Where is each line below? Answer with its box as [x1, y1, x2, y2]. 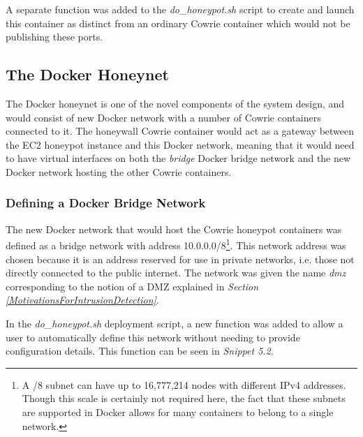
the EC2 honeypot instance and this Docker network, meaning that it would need [6, 137, 355, 151]
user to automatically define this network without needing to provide [6, 329, 300, 344]
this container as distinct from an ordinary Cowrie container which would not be [6, 15, 350, 30]
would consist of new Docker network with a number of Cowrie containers [6, 110, 321, 124]
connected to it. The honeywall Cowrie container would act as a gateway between [6, 124, 355, 138]
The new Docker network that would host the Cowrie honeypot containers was [6, 221, 342, 236]
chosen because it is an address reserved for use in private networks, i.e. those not [6, 251, 355, 266]
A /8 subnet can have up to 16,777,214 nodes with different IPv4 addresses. [22, 377, 346, 392]
